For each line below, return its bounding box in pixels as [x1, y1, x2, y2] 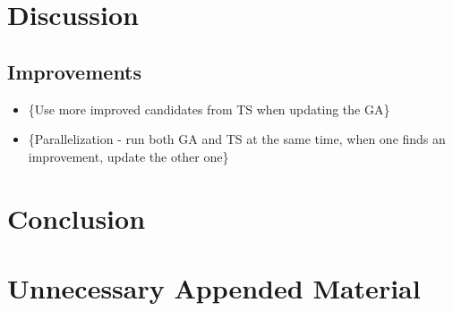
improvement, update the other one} [28, 147, 229, 165]
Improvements [7, 57, 142, 85]
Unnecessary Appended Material [7, 269, 421, 306]
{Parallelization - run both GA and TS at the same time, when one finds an [28, 130, 446, 148]
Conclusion [7, 199, 146, 236]
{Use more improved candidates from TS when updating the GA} [28, 99, 390, 118]
